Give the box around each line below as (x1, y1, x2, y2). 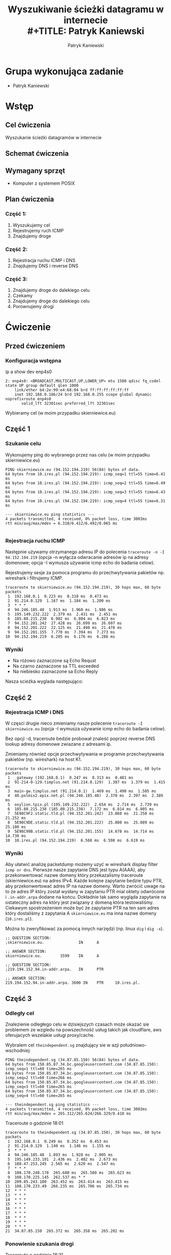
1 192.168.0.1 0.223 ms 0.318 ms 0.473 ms (7, 594, 109, 599)
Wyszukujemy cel (12, 222, 50, 228)
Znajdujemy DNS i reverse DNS (12, 263, 79, 269)
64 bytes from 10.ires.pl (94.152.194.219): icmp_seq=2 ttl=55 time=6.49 (5, 480, 166, 486)
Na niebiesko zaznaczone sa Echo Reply (12, 668, 98, 675)
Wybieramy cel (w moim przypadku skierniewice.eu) (5, 410, 116, 416)
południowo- (119, 1042, 147, 1048)
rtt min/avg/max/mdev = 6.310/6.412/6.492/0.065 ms (5, 521, 117, 526)
